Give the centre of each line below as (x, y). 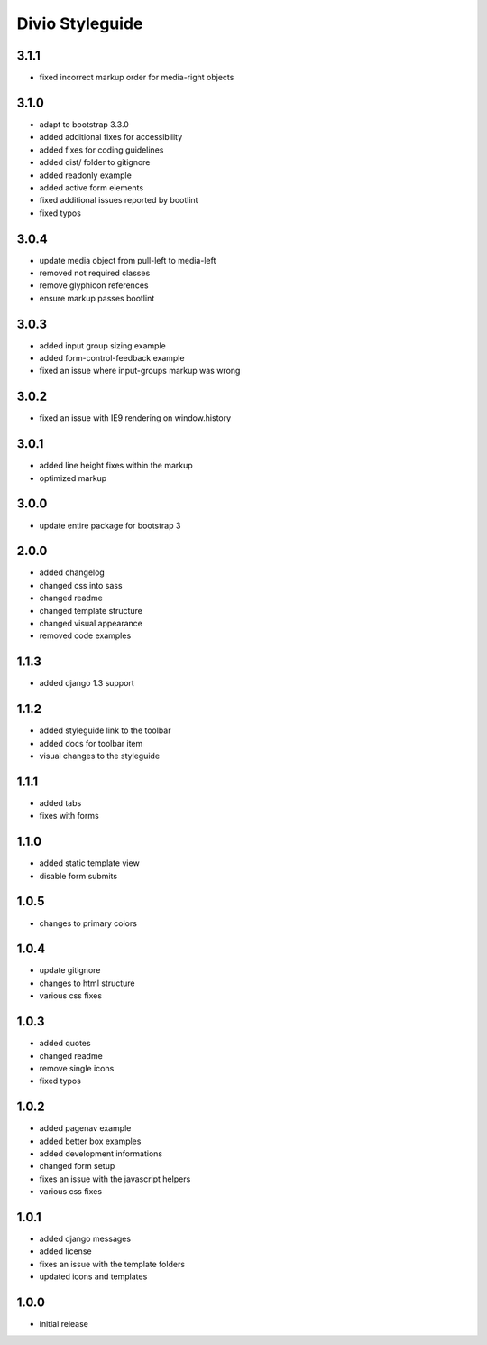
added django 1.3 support (87, 683)
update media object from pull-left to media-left (128, 260)
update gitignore (70, 970)
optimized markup (73, 478)
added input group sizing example (102, 345)
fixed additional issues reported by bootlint (119, 200)
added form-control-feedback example (112, 358)
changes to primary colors (88, 923)
